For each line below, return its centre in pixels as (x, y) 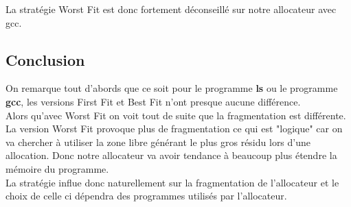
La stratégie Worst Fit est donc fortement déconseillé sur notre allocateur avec (171, 9)
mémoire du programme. (57, 168)
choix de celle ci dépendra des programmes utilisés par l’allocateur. (146, 196)
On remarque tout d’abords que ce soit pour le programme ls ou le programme (172, 88)
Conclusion (45, 59)
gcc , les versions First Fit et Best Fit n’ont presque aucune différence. (153, 101)
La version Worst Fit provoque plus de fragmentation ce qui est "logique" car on (174, 129)
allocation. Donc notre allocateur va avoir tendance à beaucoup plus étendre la (171, 155)
